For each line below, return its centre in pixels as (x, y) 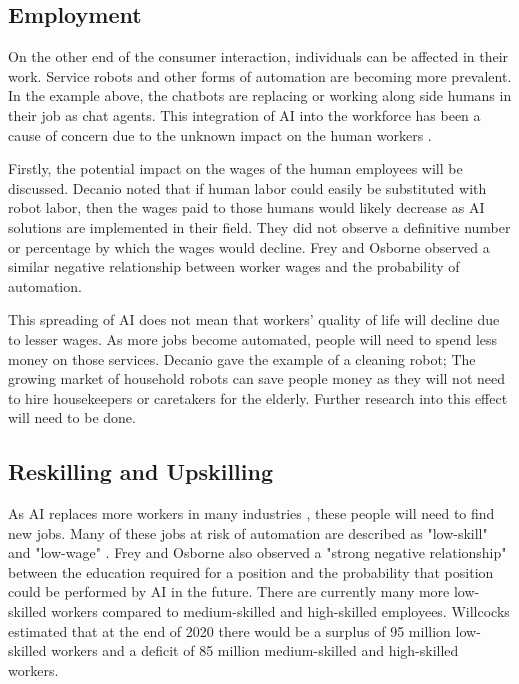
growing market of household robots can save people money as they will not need (257, 378)
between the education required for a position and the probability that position (251, 571)
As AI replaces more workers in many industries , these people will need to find (251, 513)
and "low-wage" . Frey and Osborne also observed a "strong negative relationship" (257, 552)
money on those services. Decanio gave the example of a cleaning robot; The (242, 358)
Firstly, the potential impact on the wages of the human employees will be (235, 168)
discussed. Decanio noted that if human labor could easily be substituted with (247, 187)
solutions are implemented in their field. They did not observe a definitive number (259, 226)
